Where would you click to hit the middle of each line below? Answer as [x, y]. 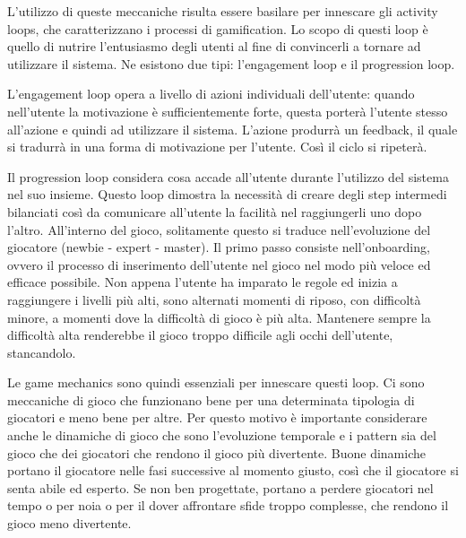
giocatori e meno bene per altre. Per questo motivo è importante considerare [217, 417]
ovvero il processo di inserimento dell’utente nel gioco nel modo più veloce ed [219, 264]
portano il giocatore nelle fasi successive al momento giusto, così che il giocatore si [233, 470]
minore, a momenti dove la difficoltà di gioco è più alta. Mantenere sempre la [219, 317]
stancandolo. [42, 352]
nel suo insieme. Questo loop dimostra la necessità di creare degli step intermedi [227, 194]
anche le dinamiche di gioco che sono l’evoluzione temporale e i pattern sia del [222, 435]
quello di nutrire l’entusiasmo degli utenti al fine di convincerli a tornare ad [214, 46]
